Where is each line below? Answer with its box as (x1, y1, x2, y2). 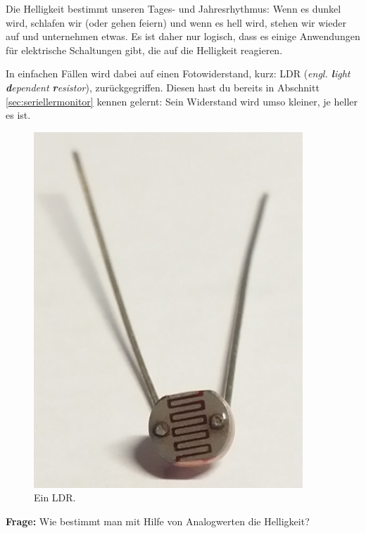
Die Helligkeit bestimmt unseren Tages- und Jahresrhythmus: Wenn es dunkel (6, 1, 341, 15)
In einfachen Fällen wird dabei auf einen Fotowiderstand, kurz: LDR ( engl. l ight (6, 66, 351, 81)
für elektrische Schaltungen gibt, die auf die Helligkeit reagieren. (6, 42, 283, 57)
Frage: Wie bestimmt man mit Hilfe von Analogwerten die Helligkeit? (6, 514, 310, 529)
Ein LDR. (34, 490, 76, 505)
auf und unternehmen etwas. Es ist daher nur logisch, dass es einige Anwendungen (6, 29, 360, 44)
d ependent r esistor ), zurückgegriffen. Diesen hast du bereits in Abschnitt (6, 79, 320, 94)
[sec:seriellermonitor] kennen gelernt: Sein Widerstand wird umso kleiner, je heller (6, 94, 358, 108)
